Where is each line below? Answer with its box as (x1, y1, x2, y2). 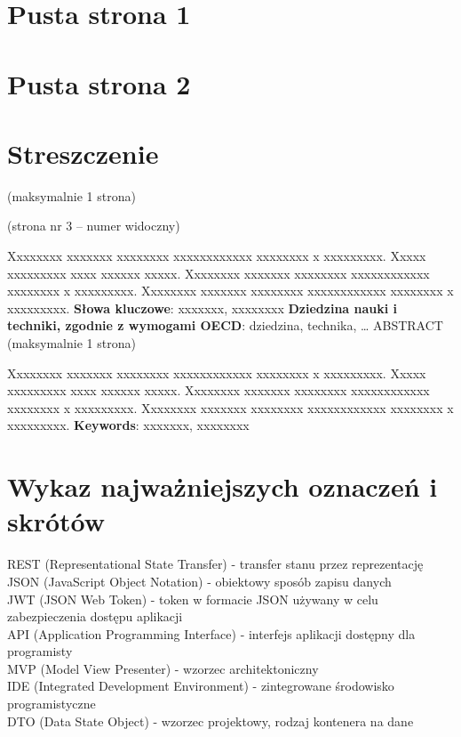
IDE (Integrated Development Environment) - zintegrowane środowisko (7, 676, 394, 695)
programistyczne (7, 694, 96, 713)
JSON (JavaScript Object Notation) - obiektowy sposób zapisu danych (7, 571, 392, 590)
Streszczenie (7, 134, 159, 171)
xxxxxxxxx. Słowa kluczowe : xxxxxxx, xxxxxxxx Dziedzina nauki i (7, 298, 398, 317)
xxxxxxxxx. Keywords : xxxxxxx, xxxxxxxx (7, 416, 250, 434)
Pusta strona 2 (7, 65, 191, 101)
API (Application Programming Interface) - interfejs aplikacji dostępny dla (7, 624, 416, 643)
